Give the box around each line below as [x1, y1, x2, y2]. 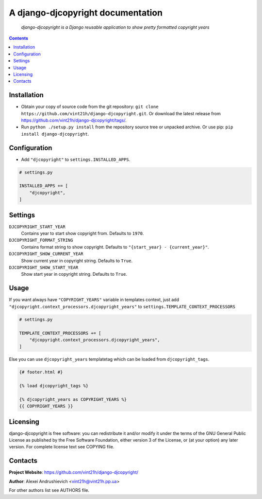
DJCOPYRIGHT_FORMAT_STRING [9, 237, 73, 243]
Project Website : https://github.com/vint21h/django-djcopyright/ [9, 469, 138, 475]
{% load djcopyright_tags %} [19, 383, 89, 389]
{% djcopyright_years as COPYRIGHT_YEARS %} [19, 396, 127, 402]
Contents [9, 35, 29, 41]
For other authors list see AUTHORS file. [9, 487, 90, 493]
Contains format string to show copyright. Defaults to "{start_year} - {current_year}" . [21, 244, 209, 250]
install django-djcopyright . [21, 131, 89, 137]
